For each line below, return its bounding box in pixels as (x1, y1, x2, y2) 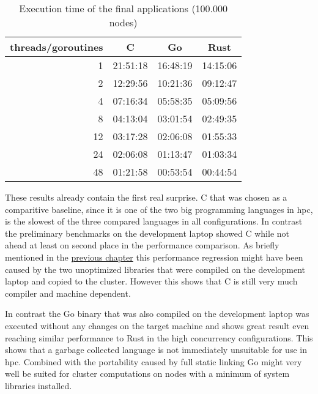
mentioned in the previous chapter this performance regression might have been (5, 250, 303, 263)
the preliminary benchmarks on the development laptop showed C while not (5, 226, 289, 239)
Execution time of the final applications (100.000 (19, 1, 228, 15)
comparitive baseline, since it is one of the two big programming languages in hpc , (5, 203, 313, 215)
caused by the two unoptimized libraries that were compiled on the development (5, 262, 306, 275)
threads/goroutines (10, 40, 103, 54)
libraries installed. (5, 379, 72, 392)
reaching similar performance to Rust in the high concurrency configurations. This (5, 331, 313, 344)
